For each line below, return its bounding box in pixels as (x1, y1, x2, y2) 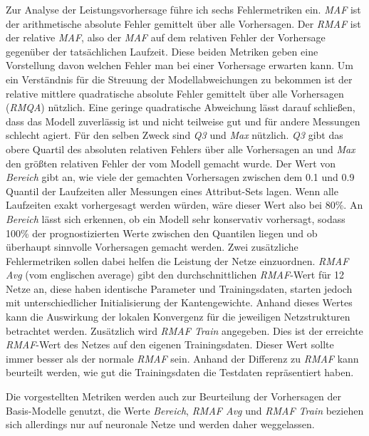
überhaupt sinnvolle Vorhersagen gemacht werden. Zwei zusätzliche (6, 239, 298, 254)
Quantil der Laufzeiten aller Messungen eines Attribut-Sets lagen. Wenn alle (6, 183, 338, 198)
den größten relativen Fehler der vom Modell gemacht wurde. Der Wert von (6, 155, 336, 170)
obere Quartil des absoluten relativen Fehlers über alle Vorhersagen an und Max (6, 141, 355, 156)
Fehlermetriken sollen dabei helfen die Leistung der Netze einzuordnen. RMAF (6, 253, 349, 268)
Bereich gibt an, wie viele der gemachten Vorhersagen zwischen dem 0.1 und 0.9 (6, 170, 355, 185)
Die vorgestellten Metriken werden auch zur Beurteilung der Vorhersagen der (6, 389, 342, 404)
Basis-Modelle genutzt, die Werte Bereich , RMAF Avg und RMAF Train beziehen (6, 403, 364, 417)
